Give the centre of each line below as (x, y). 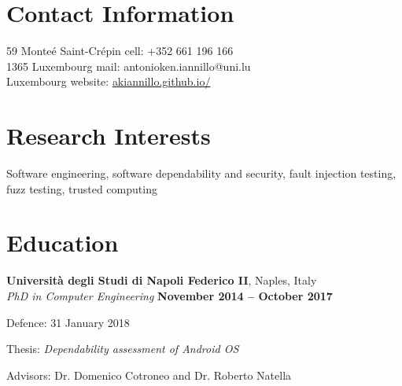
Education (63, 243)
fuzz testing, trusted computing (82, 188)
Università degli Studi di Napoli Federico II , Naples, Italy (162, 280)
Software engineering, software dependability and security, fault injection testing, (201, 173)
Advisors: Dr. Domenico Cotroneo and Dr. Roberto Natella (149, 375)
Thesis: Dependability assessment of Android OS (123, 349)
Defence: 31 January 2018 (68, 322)
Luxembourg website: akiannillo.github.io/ (109, 81)
